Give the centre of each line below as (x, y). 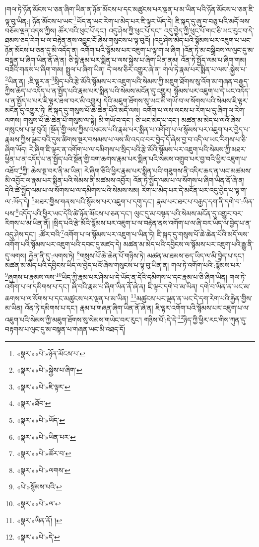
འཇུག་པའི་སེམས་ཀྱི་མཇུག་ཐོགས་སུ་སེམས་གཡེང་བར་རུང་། (73, 319)
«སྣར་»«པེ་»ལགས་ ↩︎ (43, 470)
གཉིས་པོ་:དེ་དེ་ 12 (164, 318)
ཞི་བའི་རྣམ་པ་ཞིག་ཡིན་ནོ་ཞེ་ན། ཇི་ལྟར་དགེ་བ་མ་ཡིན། (135, 286)
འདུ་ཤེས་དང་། (21, 234)
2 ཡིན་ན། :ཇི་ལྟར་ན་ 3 (30, 80)
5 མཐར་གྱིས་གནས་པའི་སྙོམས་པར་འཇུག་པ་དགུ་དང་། (93, 200)
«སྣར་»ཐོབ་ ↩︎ (34, 403)
